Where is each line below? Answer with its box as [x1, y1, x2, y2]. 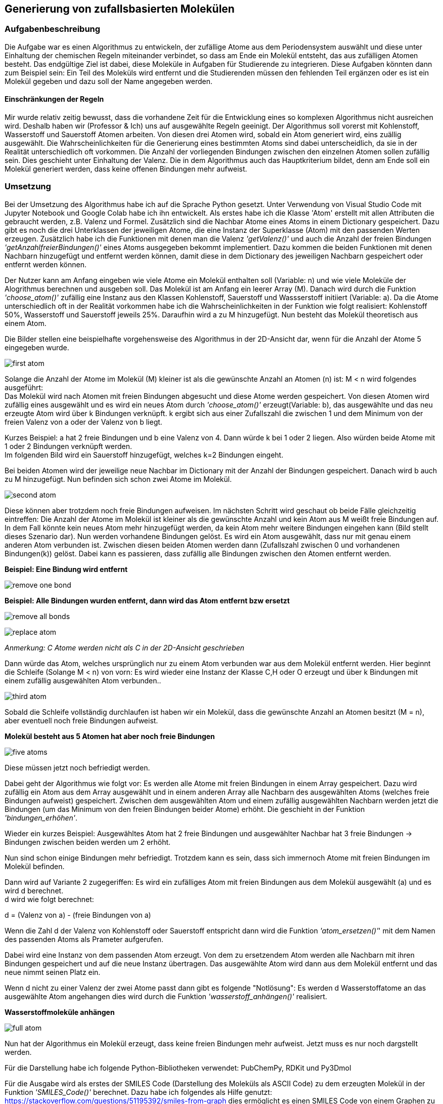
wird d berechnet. [5, 886, 64, 895]
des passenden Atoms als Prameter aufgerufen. [5, 934, 163, 944]
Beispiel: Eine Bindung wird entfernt [5, 564, 128, 574]
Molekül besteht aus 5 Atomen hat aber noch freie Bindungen [5, 731, 215, 741]
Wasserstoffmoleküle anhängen [5, 1007, 115, 1016]
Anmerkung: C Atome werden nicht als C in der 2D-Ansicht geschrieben [5, 643, 245, 652]
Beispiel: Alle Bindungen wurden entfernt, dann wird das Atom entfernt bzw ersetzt [5, 596, 290, 605]
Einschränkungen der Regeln [5, 95, 104, 104]
